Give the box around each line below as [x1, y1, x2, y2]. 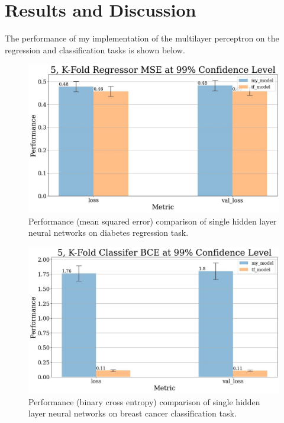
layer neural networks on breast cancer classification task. [28, 407, 237, 419]
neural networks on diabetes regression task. [28, 226, 189, 239]
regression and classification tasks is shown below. [5, 43, 185, 56]
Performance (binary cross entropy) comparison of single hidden [28, 395, 260, 408]
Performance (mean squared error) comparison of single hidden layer [28, 214, 277, 227]
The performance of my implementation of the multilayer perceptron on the [5, 32, 279, 44]
